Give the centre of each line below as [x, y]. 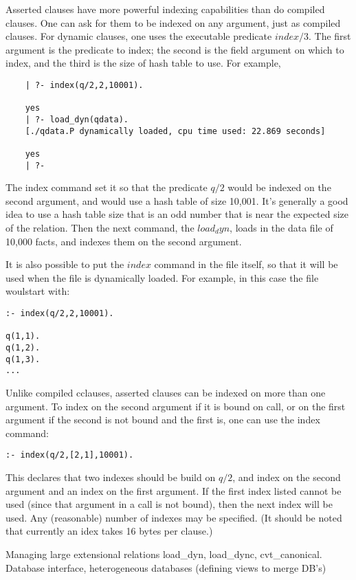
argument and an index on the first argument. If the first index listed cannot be [174, 490]
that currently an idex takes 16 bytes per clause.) [109, 531]
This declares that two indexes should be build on [111, 477]
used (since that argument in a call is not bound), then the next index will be [169, 504]
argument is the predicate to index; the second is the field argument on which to [175, 49]
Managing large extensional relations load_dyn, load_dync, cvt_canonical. [164, 554]
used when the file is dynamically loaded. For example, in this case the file [162, 277]
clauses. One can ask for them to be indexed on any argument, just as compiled [173, 22]
